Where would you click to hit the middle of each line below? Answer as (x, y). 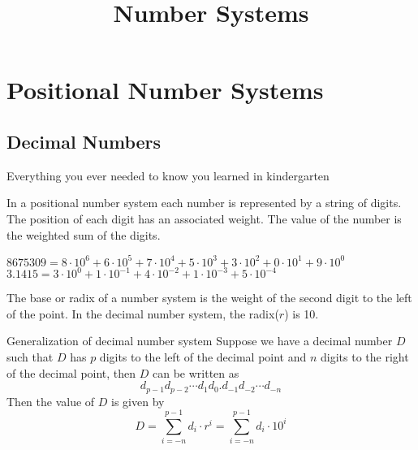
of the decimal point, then (71, 372)
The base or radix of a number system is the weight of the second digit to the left (209, 298)
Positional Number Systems (165, 90)
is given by (138, 401)
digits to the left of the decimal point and (203, 356)
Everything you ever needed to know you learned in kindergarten (168, 175)
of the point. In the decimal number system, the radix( (143, 313)
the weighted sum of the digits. (84, 234)
